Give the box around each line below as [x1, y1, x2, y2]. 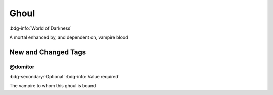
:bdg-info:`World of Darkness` [9, 25, 72, 31]
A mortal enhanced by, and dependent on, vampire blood [9, 34, 128, 40]
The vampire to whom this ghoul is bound [9, 83, 96, 89]
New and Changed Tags [9, 47, 86, 56]
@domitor [9, 63, 35, 70]
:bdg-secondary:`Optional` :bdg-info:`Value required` [9, 74, 120, 80]
